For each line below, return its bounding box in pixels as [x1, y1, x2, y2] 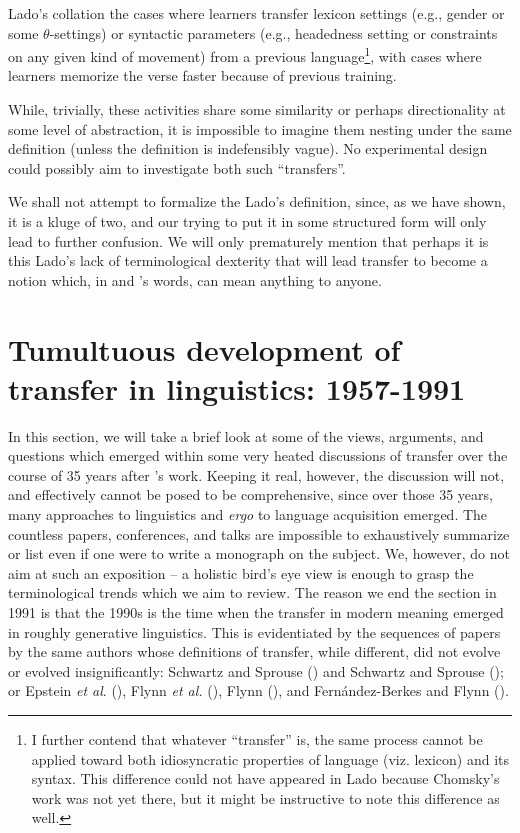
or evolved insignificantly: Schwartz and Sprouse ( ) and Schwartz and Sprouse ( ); [8, 660, 504, 681]
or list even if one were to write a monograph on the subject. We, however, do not [8, 543, 510, 564]
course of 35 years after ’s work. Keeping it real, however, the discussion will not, [8, 464, 505, 485]
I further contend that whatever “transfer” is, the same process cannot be [31, 729, 483, 749]
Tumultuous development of [8, 328, 401, 369]
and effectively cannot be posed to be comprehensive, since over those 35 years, [8, 484, 493, 505]
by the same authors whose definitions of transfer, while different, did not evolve [8, 641, 501, 662]
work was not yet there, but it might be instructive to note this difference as [31, 787, 500, 808]
